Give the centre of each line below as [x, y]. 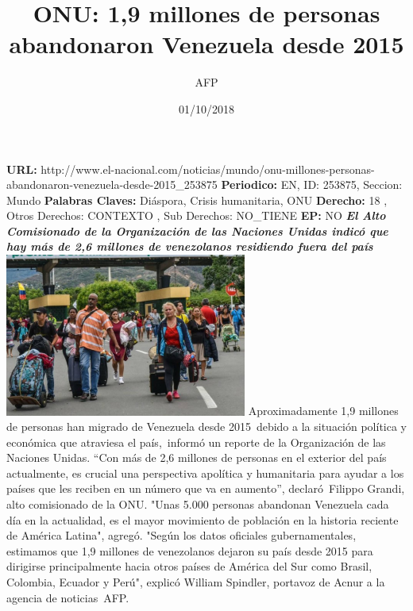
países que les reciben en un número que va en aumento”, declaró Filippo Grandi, [206, 488]
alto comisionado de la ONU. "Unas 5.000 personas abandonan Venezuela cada [198, 504]
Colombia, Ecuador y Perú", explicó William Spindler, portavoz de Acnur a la [196, 582]
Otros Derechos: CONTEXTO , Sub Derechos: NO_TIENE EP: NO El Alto [196, 215]
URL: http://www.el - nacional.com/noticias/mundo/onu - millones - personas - [191, 169]
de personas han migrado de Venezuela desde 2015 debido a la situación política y [206, 427]
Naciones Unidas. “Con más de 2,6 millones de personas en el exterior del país [197, 457]
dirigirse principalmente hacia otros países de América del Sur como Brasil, [189, 566]
